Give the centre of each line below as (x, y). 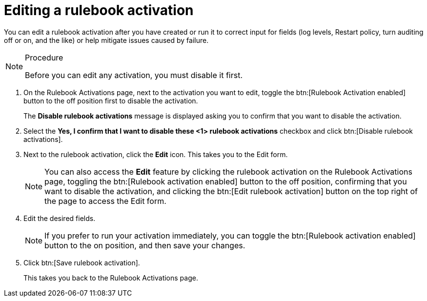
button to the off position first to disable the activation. (111, 100)
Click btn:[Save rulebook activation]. (82, 262)
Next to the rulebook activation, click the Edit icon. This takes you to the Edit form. (156, 154)
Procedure (44, 57)
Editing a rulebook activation (99, 10)
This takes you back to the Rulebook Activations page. (111, 278)
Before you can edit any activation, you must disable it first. (134, 75)
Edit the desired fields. (60, 218)
